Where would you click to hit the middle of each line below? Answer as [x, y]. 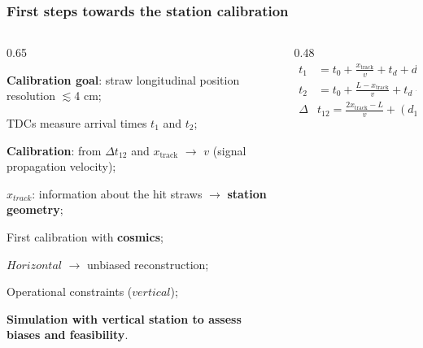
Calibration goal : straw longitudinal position [123, 79]
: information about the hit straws [117, 193]
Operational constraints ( [70, 291]
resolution [31, 96]
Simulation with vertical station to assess [124, 318]
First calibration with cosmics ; [85, 236]
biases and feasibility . [68, 335]
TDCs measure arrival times [77, 123]
